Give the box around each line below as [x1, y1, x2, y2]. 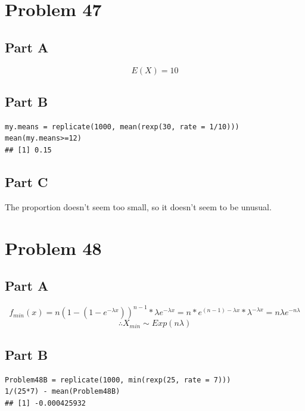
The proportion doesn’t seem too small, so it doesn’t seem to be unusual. [5, 200, 272, 213]
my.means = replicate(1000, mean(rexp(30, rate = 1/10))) [5, 122, 239, 131]
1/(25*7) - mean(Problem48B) [5, 387, 120, 396]
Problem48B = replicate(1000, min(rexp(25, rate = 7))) [5, 375, 231, 384]
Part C [5, 172, 48, 191]
